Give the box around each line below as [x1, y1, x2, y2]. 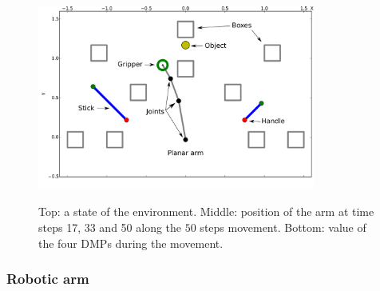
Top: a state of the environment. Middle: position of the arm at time [38, 203, 374, 220]
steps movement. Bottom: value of [200, 219, 366, 236]
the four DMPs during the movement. [38, 234, 224, 251]
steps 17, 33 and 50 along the [38, 219, 182, 236]
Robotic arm [6, 269, 89, 289]
